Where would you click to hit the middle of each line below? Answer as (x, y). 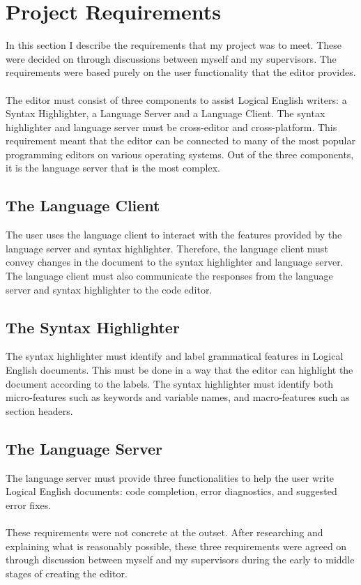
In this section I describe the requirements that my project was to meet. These (174, 45)
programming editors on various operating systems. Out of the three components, (180, 154)
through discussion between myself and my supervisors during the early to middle (180, 560)
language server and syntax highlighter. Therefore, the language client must (167, 248)
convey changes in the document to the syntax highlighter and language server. (175, 262)
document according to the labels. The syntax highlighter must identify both (170, 383)
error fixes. (29, 504)
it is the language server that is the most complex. (113, 168)
